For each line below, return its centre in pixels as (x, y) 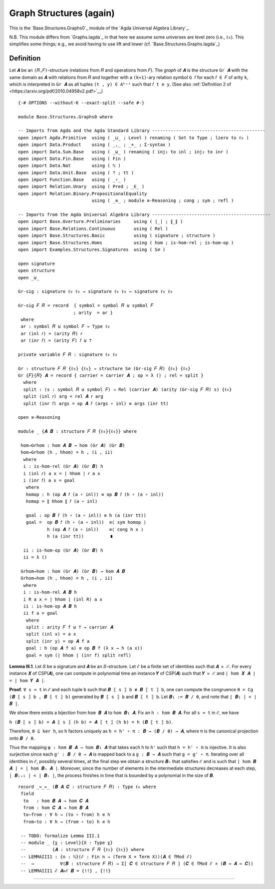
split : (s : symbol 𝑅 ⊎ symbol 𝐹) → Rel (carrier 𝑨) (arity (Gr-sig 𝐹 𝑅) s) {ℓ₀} (128, 389)
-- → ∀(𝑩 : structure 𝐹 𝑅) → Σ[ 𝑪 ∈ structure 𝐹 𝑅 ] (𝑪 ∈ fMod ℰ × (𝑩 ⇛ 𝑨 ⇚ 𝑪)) (137, 864)
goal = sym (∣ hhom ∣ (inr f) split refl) (79, 655)
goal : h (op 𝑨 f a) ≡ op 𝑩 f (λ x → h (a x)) (84, 648)
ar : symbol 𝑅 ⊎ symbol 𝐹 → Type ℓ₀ (65, 327)
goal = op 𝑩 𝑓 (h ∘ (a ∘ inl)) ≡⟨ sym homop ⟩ (86, 522)
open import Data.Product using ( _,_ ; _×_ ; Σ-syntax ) (94, 145)
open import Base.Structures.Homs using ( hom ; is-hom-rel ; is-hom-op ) (126, 243)
